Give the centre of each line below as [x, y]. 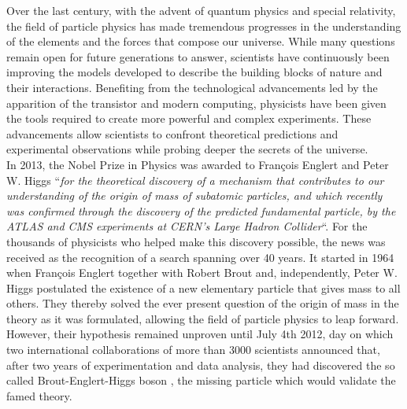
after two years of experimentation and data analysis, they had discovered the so [201, 365]
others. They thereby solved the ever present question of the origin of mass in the [203, 303]
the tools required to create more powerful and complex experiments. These [189, 118]
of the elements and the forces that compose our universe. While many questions [201, 41]
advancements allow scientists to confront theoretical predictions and [172, 133]
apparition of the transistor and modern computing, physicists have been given [196, 103]
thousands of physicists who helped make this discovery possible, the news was [196, 241]
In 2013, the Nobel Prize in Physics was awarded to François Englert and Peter [198, 164]
